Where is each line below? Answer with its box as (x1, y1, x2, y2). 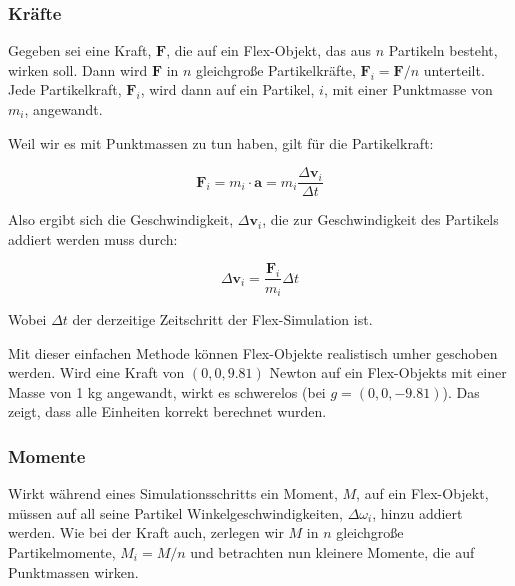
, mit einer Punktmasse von (323, 79, 493, 100)
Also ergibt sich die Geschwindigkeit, (8, 209, 234, 230)
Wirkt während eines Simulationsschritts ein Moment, (8, 483, 338, 504)
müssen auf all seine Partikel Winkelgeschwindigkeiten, (8, 502, 343, 523)
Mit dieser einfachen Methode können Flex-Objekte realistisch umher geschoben (8, 342, 498, 363)
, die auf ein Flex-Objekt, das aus (166, 40, 372, 61)
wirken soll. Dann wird (8, 59, 148, 80)
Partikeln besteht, (388, 40, 498, 61)
